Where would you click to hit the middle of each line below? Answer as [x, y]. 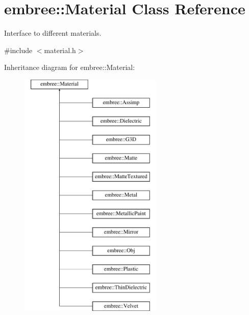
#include [18, 50]
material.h [60, 50]
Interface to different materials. [53, 33]
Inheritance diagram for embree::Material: [70, 67]
